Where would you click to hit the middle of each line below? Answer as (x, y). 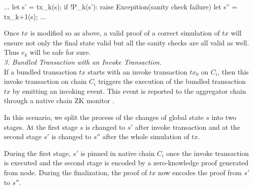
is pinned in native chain (118, 153)
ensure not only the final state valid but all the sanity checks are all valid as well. (126, 42)
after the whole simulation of (146, 136)
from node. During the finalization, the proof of (76, 172)
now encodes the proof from (200, 172)
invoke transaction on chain (46, 81)
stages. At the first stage (41, 127)
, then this (233, 71)
